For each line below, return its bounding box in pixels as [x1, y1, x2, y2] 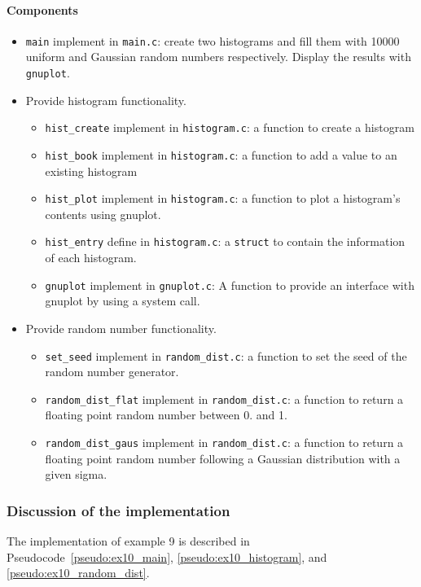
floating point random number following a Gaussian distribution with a [45, 449, 401, 467]
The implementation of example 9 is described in [7, 532, 250, 550]
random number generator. [45, 363, 179, 380]
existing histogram [45, 162, 138, 179]
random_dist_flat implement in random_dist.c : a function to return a [45, 390, 404, 407]
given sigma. [45, 466, 107, 483]
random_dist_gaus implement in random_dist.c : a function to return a [45, 434, 404, 451]
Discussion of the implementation [7, 500, 230, 520]
